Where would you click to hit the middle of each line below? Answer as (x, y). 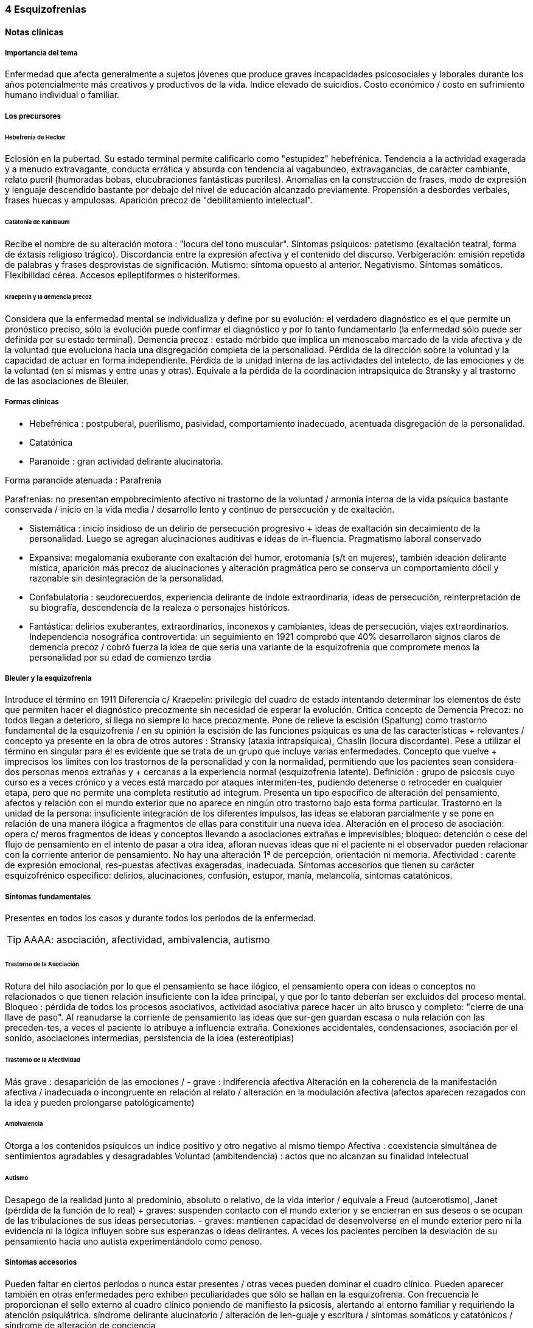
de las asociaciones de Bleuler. (67, 381)
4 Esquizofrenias (46, 9)
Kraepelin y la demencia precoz (48, 297)
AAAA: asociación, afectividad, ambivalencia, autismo (147, 940)
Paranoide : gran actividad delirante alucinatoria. (126, 461)
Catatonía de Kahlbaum (37, 222)
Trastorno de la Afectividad (43, 1059)
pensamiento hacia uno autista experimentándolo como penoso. (134, 1241)
